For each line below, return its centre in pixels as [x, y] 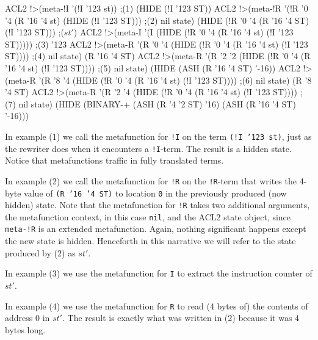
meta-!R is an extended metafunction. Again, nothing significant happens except [156, 229]
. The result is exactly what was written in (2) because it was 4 [181, 318]
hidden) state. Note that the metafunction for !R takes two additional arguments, [157, 205]
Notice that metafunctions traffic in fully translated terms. [114, 160]
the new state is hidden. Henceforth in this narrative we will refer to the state [150, 241]
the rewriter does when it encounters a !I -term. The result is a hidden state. [148, 148]
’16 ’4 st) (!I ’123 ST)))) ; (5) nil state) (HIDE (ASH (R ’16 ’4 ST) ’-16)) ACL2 [153, 67]
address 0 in [27, 318]
